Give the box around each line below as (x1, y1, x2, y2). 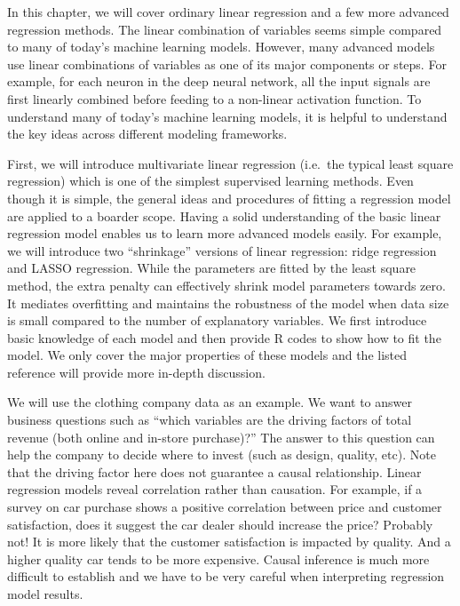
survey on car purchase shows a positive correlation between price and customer (7, 498, 442, 516)
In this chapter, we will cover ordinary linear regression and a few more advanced (7, 3, 449, 20)
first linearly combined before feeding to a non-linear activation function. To (7, 89, 422, 108)
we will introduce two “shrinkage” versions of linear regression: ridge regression (7, 241, 437, 259)
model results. (7, 585, 83, 602)
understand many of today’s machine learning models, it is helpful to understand (7, 107, 448, 125)
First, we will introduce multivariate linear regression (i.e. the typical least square (7, 154, 454, 172)
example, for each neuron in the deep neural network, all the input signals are (7, 72, 431, 91)
